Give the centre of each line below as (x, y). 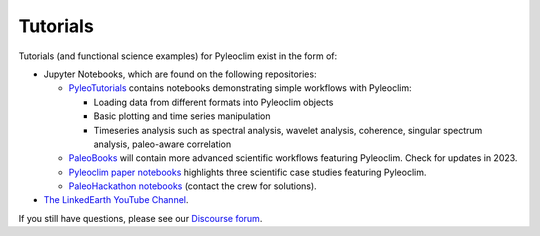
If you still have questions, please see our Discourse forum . (140, 218)
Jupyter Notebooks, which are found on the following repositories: (180, 74)
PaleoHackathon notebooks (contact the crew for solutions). (192, 186)
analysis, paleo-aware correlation (162, 144)
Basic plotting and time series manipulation (182, 116)
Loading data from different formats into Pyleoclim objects (213, 102)
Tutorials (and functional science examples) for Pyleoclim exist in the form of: (178, 56)
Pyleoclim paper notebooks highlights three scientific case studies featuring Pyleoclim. (247, 172)
